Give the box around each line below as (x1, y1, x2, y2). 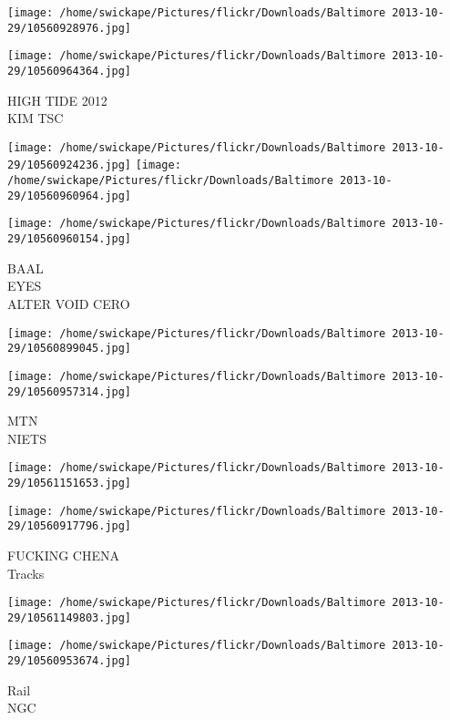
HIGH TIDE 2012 (7, 90, 107, 109)
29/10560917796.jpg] (7, 519, 132, 533)
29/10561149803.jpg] (7, 611, 132, 624)
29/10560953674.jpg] (7, 654, 132, 668)
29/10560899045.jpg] (7, 342, 132, 355)
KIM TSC (7, 108, 64, 128)
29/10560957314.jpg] (7, 385, 132, 398)
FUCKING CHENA (7, 545, 119, 564)
